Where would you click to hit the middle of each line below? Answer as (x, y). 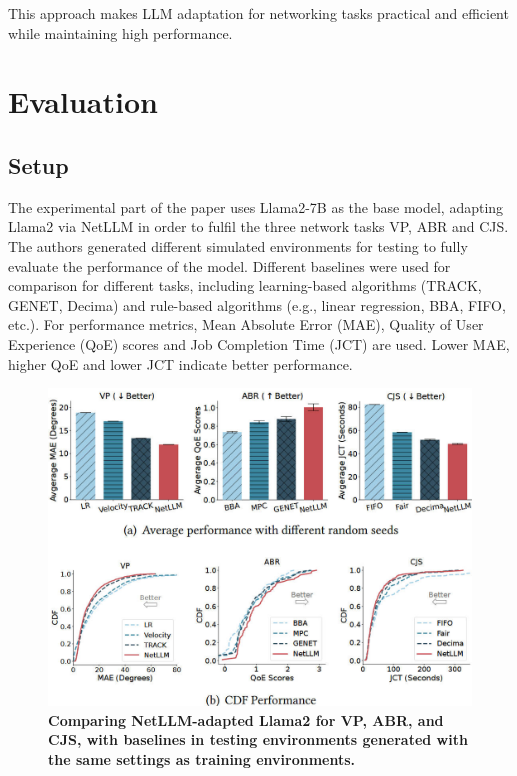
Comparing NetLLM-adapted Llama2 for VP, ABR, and (246, 719)
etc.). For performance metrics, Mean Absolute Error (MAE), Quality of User (246, 324)
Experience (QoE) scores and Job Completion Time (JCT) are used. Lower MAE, (259, 343)
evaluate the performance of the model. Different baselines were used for (229, 265)
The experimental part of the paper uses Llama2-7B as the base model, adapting (256, 206)
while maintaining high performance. (120, 32)
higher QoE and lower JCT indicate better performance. (180, 363)
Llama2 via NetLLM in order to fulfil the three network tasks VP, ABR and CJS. (258, 226)
